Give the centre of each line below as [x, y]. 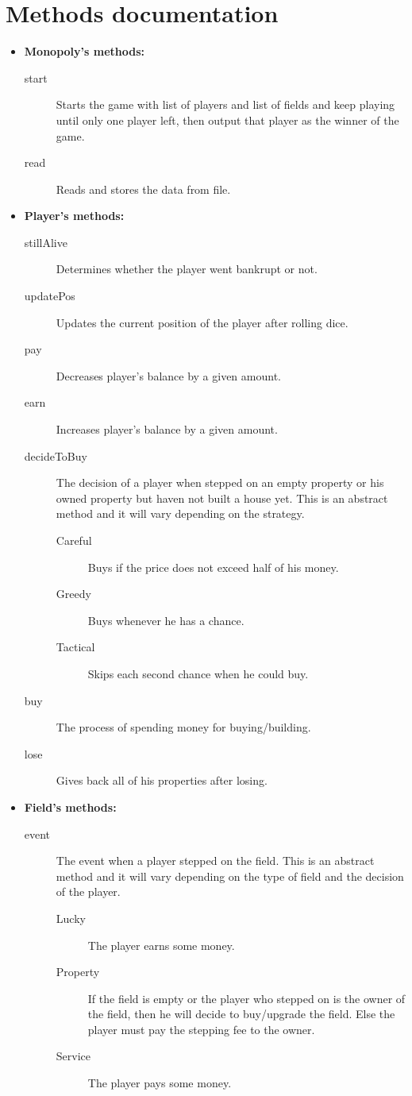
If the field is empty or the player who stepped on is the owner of [246, 998]
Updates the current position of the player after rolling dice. [202, 322]
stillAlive [46, 242]
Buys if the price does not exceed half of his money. [213, 567]
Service [73, 1056]
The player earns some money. [161, 945]
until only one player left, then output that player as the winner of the [227, 120]
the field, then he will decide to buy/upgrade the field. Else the [241, 1014]
